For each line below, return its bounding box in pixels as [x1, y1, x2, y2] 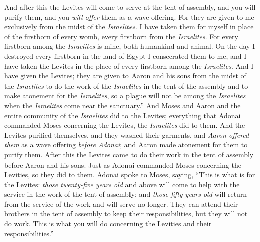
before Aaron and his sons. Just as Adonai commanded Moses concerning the [4, 159, 241, 170]
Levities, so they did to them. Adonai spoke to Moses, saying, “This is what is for [4, 169, 255, 180]
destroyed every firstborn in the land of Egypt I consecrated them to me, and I [4, 50, 247, 61]
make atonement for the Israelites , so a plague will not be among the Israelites [4, 90, 246, 101]
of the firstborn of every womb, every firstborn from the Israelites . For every [4, 31, 238, 41]
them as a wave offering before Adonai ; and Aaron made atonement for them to [4, 139, 248, 150]
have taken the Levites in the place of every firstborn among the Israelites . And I [4, 60, 254, 71]
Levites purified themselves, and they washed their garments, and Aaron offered [4, 129, 249, 140]
